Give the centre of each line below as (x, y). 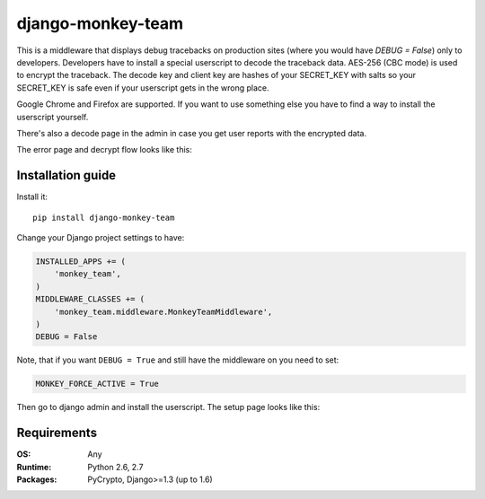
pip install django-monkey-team (104, 217)
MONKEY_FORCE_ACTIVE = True (97, 384)
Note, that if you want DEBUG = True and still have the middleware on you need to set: (178, 360)
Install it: (32, 197)
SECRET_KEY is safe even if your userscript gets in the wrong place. (143, 88)
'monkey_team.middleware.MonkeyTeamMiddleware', (163, 311)
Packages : (37, 479)
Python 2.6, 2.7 (115, 467)
